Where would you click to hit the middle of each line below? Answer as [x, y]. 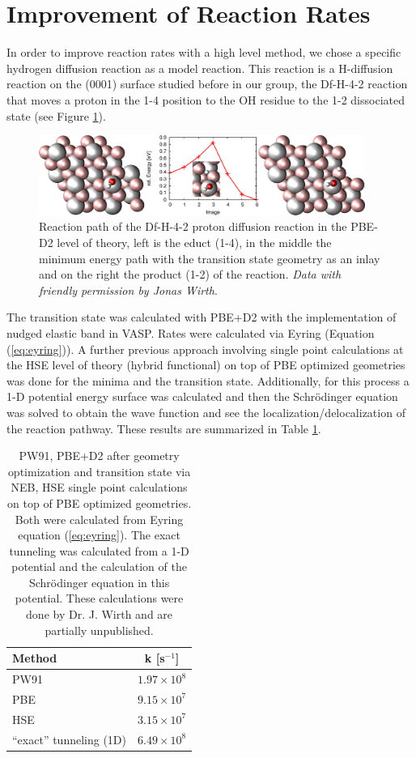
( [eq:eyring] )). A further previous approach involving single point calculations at [205, 349]
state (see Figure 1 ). [56, 115]
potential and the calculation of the [99, 566]
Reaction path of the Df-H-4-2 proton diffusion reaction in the [193, 226]
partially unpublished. [99, 630]
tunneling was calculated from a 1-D [99, 550]
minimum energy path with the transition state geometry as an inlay [210, 258]
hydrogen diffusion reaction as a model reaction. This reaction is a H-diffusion [200, 68]
